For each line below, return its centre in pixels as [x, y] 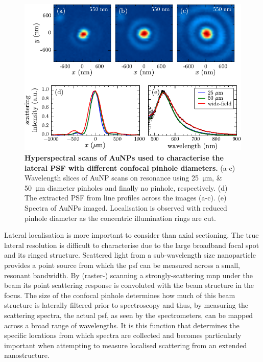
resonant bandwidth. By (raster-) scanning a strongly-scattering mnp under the [128, 275]
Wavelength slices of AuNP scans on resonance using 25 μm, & [123, 178]
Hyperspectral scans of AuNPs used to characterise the [124, 158]
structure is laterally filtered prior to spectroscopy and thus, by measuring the [126, 305]
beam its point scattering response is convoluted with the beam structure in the [129, 285]
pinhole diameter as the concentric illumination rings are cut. [120, 218]
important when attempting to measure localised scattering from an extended [126, 345]
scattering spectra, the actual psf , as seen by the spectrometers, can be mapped [129, 315]
